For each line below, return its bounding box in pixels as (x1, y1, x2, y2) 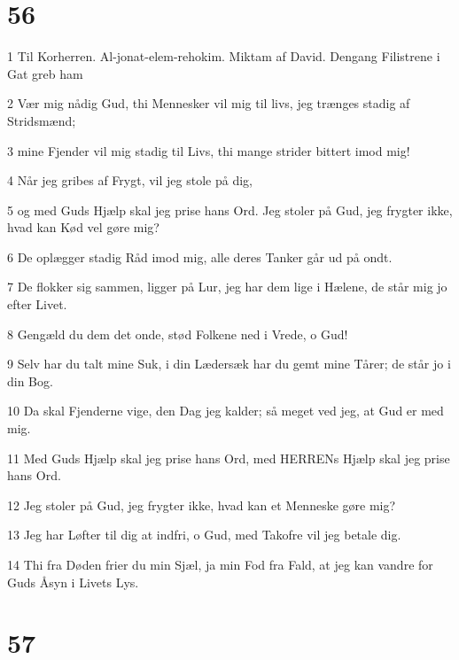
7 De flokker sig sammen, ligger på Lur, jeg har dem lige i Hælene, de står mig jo (7, 277, 447, 296)
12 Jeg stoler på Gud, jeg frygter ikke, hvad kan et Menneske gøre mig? (7, 495, 396, 514)
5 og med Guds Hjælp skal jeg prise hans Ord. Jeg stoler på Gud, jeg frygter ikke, (7, 200, 453, 219)
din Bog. (7, 371, 53, 390)
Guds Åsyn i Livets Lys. (7, 572, 139, 591)
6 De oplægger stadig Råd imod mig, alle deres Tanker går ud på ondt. (7, 247, 393, 266)
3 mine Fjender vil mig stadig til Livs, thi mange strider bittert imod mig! (7, 141, 410, 159)
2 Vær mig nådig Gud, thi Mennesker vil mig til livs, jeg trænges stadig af (7, 94, 410, 113)
